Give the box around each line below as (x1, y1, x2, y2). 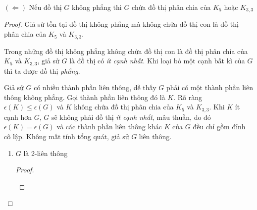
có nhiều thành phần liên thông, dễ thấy (34, 82, 156, 93)
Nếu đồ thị (29, 2, 62, 12)
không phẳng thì (71, 2, 122, 12)
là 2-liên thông (23, 148, 68, 158)
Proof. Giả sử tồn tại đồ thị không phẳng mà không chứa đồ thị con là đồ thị (4, 19, 239, 29)
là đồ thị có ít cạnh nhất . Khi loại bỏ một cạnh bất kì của (69, 55, 245, 66)
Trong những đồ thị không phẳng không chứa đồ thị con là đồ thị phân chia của (4, 46, 248, 56)
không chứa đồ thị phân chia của (74, 102, 174, 112)
